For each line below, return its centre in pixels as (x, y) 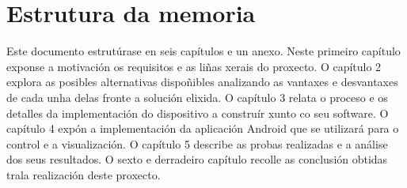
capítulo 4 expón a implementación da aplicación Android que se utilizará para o (203, 128)
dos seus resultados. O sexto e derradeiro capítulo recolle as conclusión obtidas (197, 159)
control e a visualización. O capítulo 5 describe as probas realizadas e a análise (197, 143)
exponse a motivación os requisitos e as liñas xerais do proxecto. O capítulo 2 (194, 66)
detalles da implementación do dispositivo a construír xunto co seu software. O (198, 113)
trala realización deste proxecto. (84, 174)
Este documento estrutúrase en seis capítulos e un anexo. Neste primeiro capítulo (203, 51)
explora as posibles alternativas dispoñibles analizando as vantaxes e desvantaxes (202, 82)
